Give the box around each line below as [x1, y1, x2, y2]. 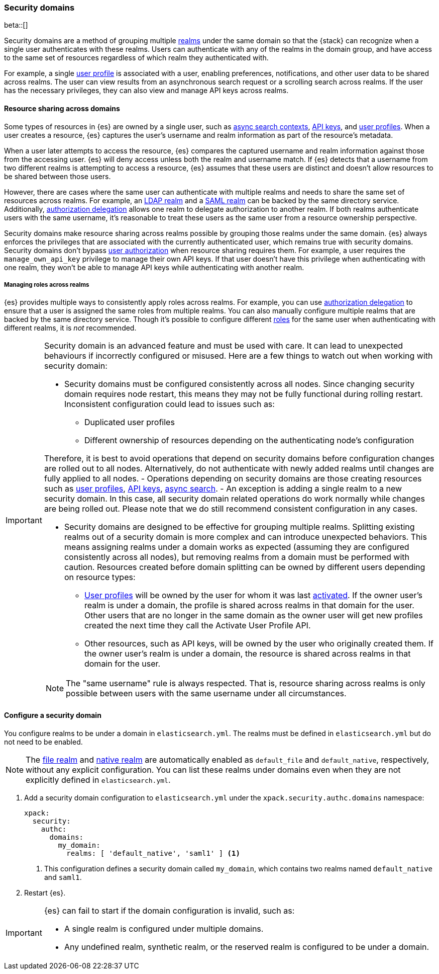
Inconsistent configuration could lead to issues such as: [64, 399, 275, 410]
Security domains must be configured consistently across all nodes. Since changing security [64, 379, 415, 389]
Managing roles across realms [4, 281, 89, 288]
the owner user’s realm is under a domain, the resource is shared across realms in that [84, 648, 411, 659]
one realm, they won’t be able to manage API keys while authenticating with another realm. [4, 263, 304, 272]
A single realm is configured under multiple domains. [64, 923, 264, 934]
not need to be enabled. [4, 737, 83, 746]
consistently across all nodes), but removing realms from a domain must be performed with [64, 552, 409, 562]
